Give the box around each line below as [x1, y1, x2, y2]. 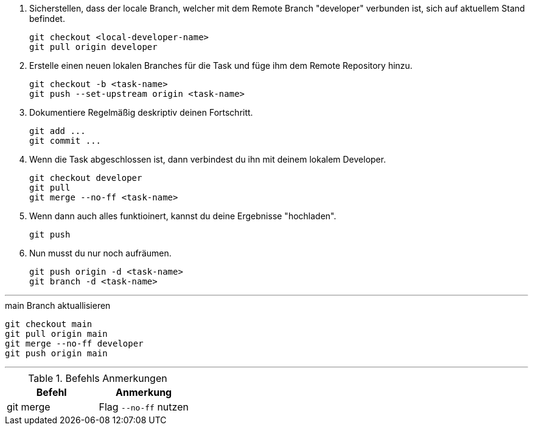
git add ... [29, 126, 86, 136]
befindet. [29, 13, 65, 24]
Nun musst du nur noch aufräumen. [29, 248, 172, 258]
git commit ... [29, 136, 102, 146]
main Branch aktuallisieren [5, 300, 111, 311]
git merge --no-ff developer [5, 339, 144, 348]
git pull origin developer [29, 42, 158, 52]
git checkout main [5, 319, 92, 329]
